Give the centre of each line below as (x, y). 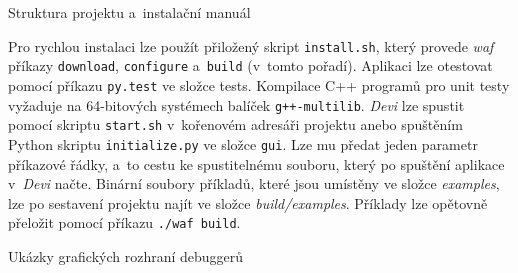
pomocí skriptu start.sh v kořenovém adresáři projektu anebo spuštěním (235, 124)
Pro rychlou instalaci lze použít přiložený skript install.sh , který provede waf (251, 45)
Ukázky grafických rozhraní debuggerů (126, 255)
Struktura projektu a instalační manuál (129, 12)
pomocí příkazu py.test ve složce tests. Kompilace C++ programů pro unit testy (259, 84)
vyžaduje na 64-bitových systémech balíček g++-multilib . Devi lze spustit (236, 104)
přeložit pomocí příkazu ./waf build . (124, 222)
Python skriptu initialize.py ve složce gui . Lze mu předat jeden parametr (243, 143)
